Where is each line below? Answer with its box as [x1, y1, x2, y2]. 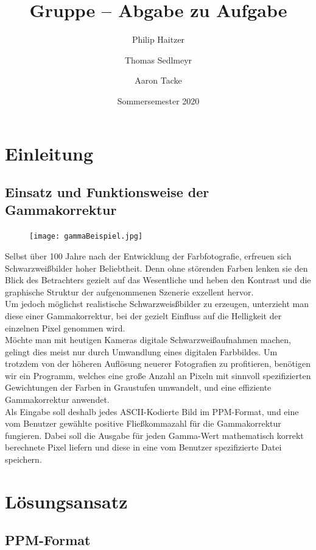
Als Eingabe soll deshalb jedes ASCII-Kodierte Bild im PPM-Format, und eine [5, 405, 299, 418]
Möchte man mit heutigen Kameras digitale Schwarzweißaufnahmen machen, [5, 333, 291, 346]
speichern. [5, 453, 42, 466]
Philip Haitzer [132, 33, 185, 46]
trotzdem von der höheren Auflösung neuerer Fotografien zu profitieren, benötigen [5, 357, 311, 370]
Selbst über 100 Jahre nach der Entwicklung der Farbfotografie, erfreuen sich [5, 249, 292, 262]
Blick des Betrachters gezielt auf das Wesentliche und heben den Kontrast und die [5, 273, 311, 286]
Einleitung [5, 140, 94, 165]
